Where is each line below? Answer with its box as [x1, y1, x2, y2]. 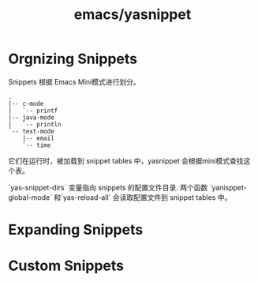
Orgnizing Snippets [8, 50, 138, 68]
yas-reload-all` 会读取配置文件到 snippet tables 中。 [62, 192, 232, 202]
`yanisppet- [209, 182, 247, 192]
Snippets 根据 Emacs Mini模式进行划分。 [8, 77, 140, 86]
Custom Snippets [8, 257, 125, 275]
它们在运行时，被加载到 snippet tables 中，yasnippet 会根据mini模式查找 [8, 156, 244, 165]
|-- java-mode [8, 113, 55, 122]
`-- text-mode [8, 127, 55, 135]
